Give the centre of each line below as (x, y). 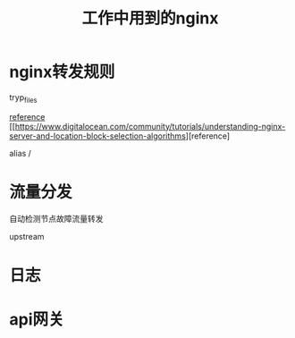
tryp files (23, 98)
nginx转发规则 (62, 72)
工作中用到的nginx (150, 18)
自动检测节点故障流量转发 (56, 218)
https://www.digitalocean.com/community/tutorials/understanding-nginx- (150, 126)
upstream (27, 236)
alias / (20, 153)
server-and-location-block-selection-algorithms (97, 136)
